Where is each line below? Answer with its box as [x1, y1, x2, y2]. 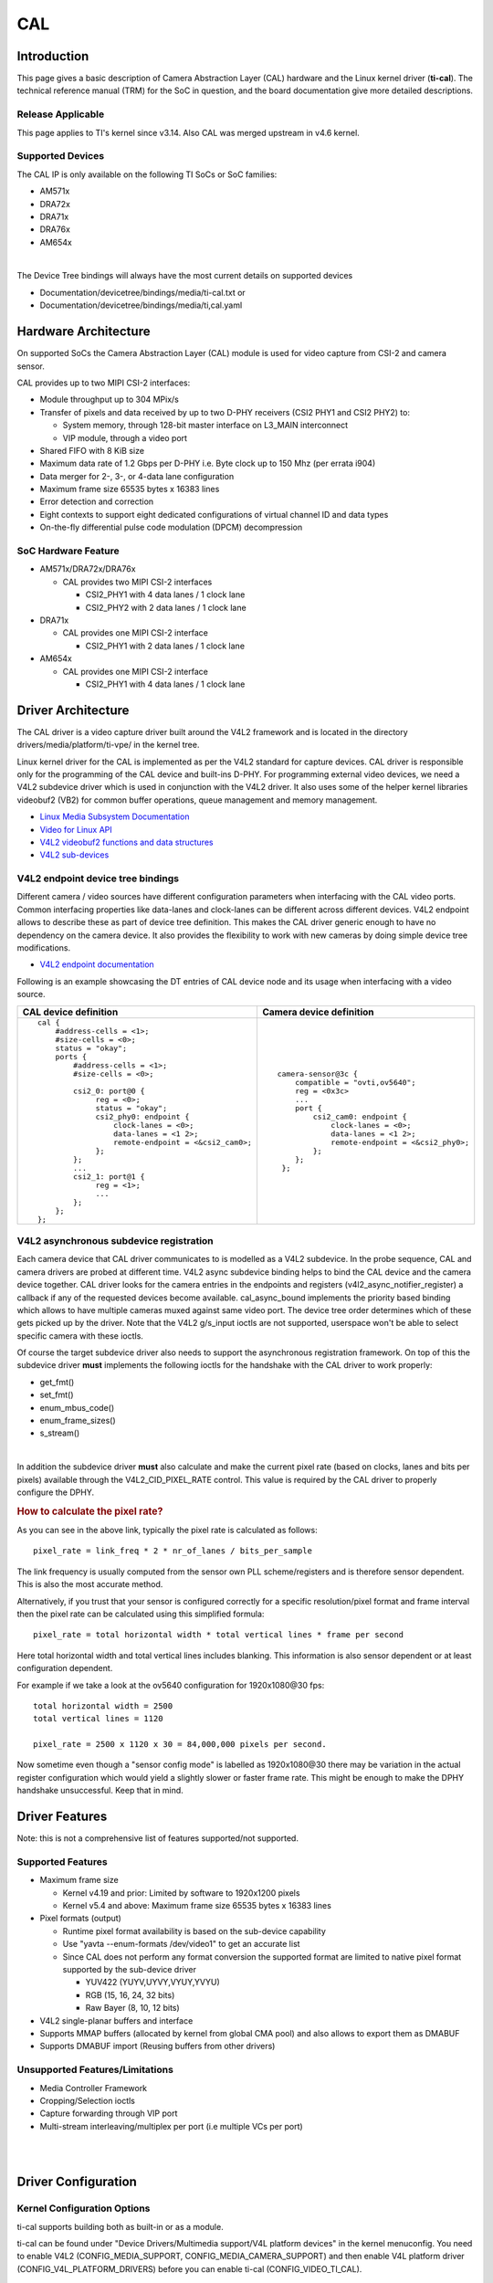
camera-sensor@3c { [277, 1068, 358, 1078]
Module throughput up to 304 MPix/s [39, 394, 180, 405]
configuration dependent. [16, 1663, 113, 1674]
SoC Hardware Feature [16, 544, 120, 557]
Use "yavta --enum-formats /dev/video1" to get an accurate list [62, 1939, 300, 1950]
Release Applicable [16, 108, 105, 121]
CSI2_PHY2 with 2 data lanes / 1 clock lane [85, 602, 246, 613]
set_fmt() [39, 1389, 74, 1401]
